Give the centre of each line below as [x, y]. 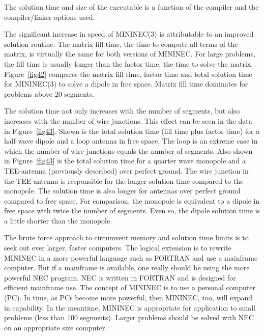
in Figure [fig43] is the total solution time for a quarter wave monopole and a [125, 161]
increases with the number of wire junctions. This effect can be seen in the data [128, 120]
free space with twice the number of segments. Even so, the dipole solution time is [132, 211]
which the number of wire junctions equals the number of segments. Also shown [128, 150]
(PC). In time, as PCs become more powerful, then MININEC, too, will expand [128, 298]
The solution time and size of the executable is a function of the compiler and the [131, 7]
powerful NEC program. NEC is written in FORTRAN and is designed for [120, 277]
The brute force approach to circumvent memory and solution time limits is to [126, 237]
